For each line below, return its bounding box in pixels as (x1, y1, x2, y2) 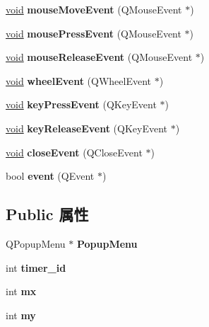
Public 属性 (6, 203, 89, 225)
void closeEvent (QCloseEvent (6, 144, 143, 159)
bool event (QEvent (6, 168, 95, 183)
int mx (6, 284, 37, 299)
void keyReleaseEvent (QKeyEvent (6, 120, 168, 135)
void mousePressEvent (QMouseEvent (6, 25, 181, 40)
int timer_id (6, 260, 66, 275)
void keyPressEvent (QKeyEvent (6, 97, 157, 112)
